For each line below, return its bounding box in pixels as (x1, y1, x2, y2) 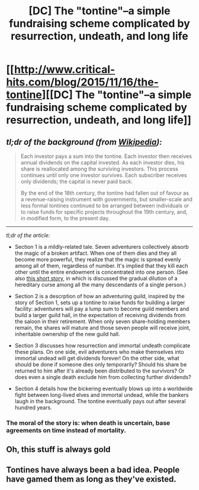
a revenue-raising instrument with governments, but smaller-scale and (20, 196, 192, 203)
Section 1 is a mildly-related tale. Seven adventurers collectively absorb (14, 244, 189, 250)
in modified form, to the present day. (20, 215, 110, 222)
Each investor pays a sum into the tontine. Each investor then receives (20, 153, 192, 160)
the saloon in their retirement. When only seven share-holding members (14, 318, 191, 325)
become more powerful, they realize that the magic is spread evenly (14, 256, 181, 263)
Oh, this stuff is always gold (6, 444, 111, 455)
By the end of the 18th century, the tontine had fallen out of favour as (20, 189, 190, 197)
